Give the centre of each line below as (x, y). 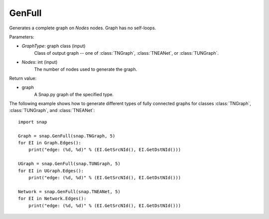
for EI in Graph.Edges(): (50, 143)
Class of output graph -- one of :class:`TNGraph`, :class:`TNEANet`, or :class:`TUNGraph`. (127, 53)
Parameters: (22, 37)
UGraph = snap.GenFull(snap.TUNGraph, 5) (69, 164)
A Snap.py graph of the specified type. (74, 94)
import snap (33, 122)
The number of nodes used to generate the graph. (85, 69)
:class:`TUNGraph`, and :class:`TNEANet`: (52, 110)
